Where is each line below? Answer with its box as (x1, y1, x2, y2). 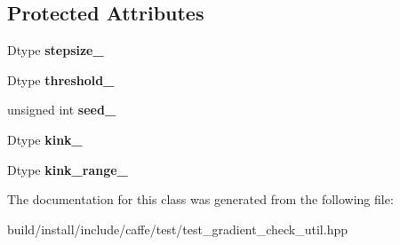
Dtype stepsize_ (7, 41, 104, 59)
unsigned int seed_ (7, 100, 116, 119)
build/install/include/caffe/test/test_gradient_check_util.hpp (7, 219, 348, 238)
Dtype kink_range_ (7, 160, 128, 178)
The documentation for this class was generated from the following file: (7, 190, 394, 209)
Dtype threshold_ (7, 70, 115, 89)
